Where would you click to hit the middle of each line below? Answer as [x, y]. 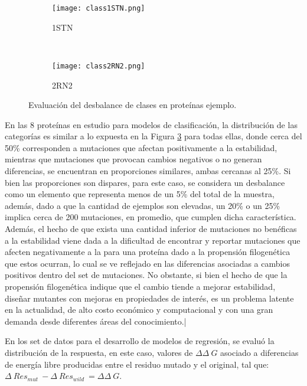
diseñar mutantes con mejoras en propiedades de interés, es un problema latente [149, 298]
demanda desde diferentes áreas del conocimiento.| [96, 321]
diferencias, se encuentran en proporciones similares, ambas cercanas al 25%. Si [148, 171]
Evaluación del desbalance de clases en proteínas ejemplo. [133, 105]
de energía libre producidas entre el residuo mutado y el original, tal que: [137, 364]
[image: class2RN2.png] [99, 66]
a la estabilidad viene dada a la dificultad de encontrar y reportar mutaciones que [153, 240]
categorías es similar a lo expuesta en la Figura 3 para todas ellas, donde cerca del [153, 136]
